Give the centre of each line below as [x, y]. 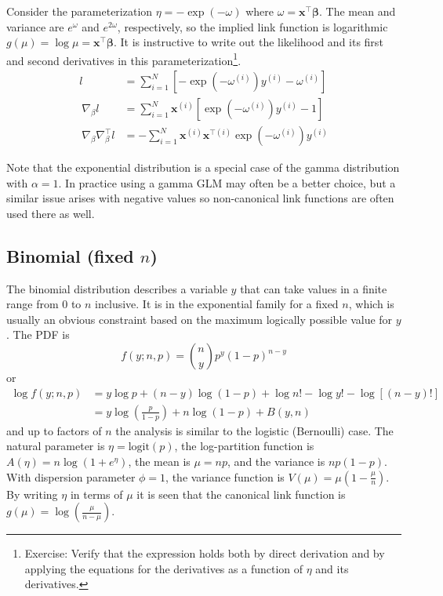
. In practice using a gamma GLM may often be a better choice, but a [227, 182]
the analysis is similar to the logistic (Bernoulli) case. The [254, 430]
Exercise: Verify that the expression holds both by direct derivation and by [205, 553]
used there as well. [51, 213]
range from [33, 304]
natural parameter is [56, 446]
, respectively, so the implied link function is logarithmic [252, 26]
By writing [32, 494]
